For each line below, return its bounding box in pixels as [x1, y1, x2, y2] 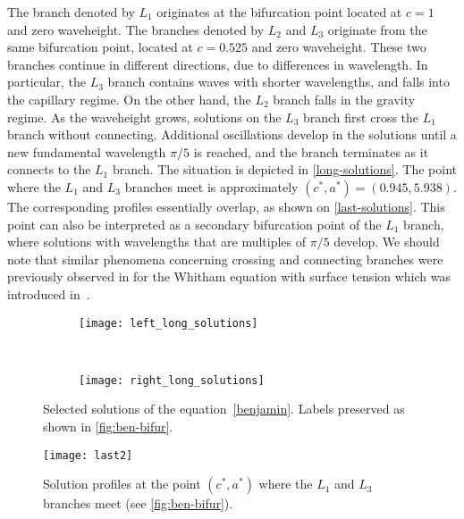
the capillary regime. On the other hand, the [7, 89, 251, 108]
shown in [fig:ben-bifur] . [43, 417, 173, 435]
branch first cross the [302, 107, 419, 126]
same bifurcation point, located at [7, 38, 193, 56]
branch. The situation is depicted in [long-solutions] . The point [112, 160, 457, 179]
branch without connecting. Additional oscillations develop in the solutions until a [7, 125, 457, 144]
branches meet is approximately [124, 177, 299, 196]
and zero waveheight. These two [251, 38, 426, 56]
